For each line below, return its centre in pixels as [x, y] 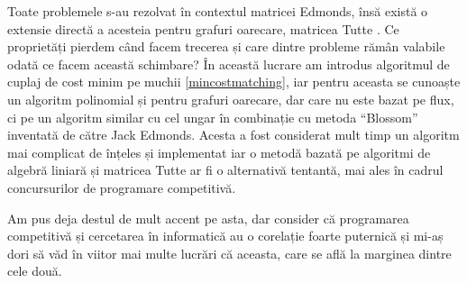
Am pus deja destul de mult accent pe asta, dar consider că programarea [208, 218]
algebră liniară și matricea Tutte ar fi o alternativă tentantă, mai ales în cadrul [225, 170]
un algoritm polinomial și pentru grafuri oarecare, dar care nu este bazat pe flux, [231, 99]
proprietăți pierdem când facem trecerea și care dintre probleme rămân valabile [226, 46]
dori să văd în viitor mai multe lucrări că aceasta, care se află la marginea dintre [229, 253]
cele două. [35, 271]
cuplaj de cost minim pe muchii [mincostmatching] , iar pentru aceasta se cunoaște [234, 82]
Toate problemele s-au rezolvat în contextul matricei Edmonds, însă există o [218, 11]
